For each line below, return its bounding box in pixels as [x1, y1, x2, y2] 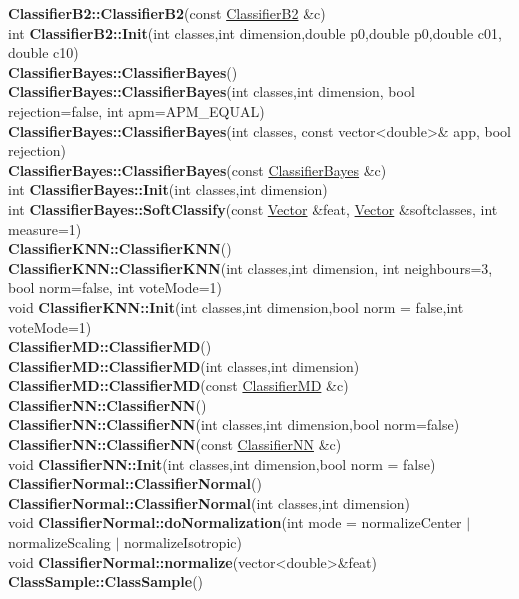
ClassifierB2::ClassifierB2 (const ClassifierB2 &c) [8, 3, 326, 23]
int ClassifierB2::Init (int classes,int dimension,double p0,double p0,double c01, [8, 22, 502, 43]
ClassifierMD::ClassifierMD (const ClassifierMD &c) [8, 375, 349, 396]
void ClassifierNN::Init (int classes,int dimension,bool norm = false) [8, 453, 436, 474]
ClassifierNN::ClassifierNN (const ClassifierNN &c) [8, 434, 342, 455]
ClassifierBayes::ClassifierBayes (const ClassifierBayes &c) [8, 159, 387, 180]
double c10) [8, 42, 79, 63]
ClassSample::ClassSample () [8, 571, 204, 592]
